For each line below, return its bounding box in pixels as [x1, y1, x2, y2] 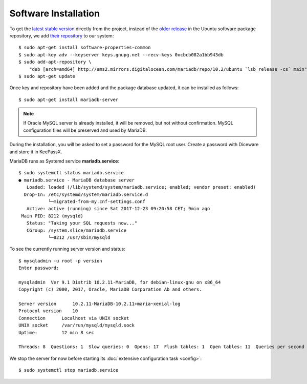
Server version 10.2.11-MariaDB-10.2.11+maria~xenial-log [18, 301, 181, 307]
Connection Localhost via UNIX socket [18, 315, 129, 321]
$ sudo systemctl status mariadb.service [18, 170, 124, 176]
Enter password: [18, 265, 59, 271]
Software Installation [9, 8, 100, 19]
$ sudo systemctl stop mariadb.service [18, 367, 119, 373]
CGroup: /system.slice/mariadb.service [26, 227, 127, 233]
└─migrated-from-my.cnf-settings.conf [48, 198, 146, 205]
